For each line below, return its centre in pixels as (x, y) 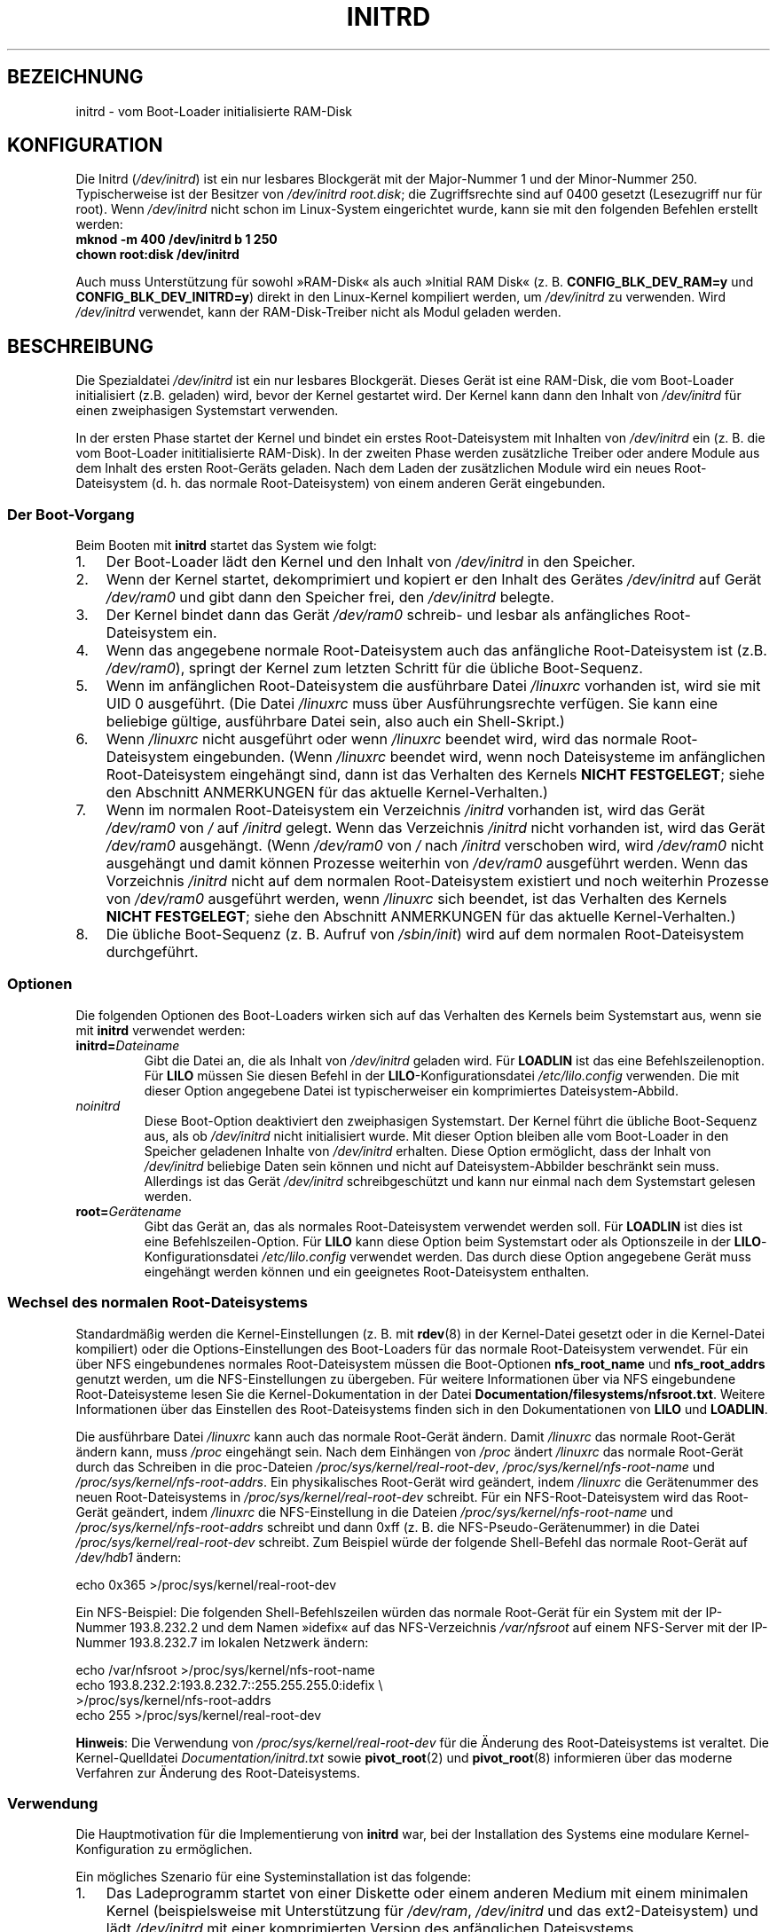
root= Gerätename (129, 1211)
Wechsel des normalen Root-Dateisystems (157, 1303)
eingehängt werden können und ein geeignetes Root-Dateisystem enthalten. (367, 1271)
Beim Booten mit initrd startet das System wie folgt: (226, 546)
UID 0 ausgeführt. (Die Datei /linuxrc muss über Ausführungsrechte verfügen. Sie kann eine (412, 704)
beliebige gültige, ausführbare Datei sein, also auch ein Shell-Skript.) (335, 722)
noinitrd (98, 1105)
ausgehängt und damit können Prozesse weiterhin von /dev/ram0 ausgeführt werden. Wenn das (427, 864)
